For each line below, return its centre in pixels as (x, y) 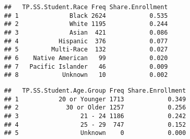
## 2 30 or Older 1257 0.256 (95, 108)
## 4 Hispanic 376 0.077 (86, 41)
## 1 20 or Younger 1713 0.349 (95, 99)
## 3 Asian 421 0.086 (86, 32)
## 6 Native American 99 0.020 (86, 58)
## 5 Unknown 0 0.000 (95, 133)
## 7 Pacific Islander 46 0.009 (86, 66)
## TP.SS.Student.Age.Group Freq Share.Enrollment (95, 90)
